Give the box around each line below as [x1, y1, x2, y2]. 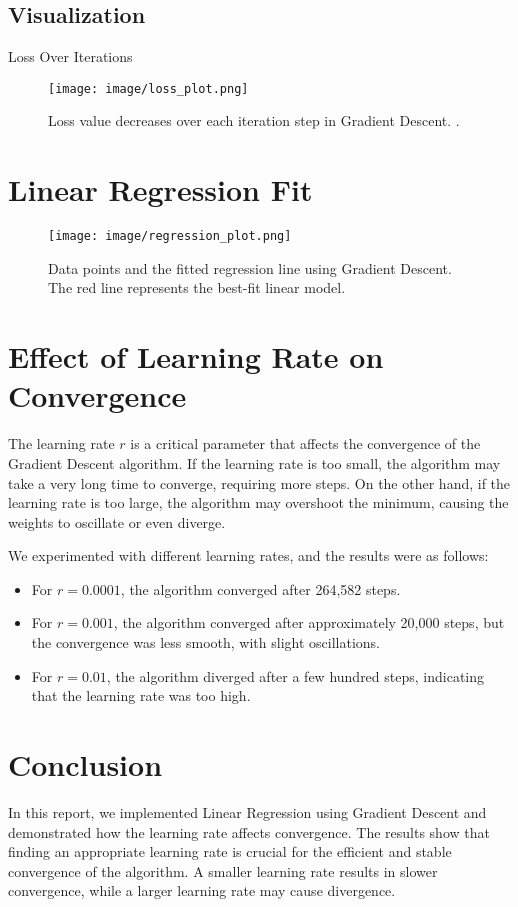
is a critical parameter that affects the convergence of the [130, 433, 481, 454]
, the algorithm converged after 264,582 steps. [120, 578, 401, 599]
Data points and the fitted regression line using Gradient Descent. [48, 257, 452, 278]
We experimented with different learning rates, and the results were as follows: [8, 545, 489, 566]
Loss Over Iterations [8, 46, 133, 67]
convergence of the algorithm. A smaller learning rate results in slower [8, 860, 438, 881]
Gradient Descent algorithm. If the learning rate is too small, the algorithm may [8, 452, 501, 473]
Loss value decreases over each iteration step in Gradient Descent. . [48, 110, 460, 131]
